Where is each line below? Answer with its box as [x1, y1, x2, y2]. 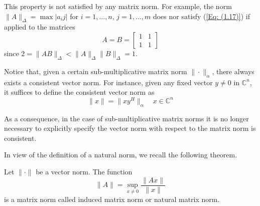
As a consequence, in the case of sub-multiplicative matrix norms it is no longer [4, 113, 249, 123]
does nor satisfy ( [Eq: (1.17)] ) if [153, 11, 250, 21]
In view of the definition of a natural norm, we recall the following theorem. [4, 149, 237, 160]
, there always [212, 66, 254, 76]
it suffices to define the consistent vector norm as [4, 87, 155, 97]
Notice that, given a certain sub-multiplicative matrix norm [4, 66, 187, 76]
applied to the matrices [4, 22, 75, 32]
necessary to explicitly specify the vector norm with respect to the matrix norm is [4, 123, 256, 133]
